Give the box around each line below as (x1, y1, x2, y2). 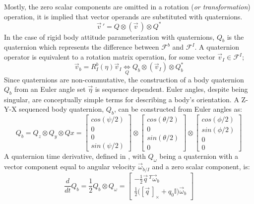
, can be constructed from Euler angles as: (114, 104, 242, 114)
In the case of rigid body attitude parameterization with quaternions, (4, 31, 215, 42)
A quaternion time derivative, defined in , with (4, 151, 146, 161)
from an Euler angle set (14, 84, 86, 94)
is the (227, 31, 244, 42)
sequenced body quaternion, (19, 104, 104, 114)
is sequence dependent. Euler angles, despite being (95, 84, 248, 94)
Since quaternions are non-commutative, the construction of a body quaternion (4, 74, 244, 84)
